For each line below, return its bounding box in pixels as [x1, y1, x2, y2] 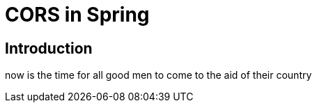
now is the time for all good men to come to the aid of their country [5, 69, 312, 82]
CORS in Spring [5, 3, 150, 26]
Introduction [5, 39, 93, 57]
